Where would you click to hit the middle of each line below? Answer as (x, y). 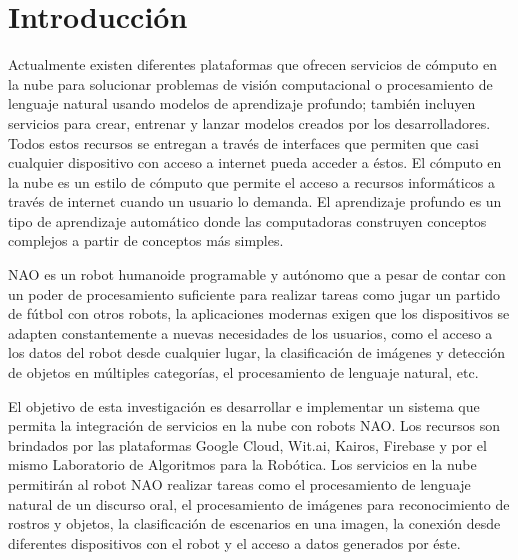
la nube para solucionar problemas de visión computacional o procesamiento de (250, 83)
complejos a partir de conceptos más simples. (146, 240)
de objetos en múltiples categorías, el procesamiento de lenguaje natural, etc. (243, 372)
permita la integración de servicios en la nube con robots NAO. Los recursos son (254, 425)
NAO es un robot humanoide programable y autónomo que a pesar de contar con (257, 274)
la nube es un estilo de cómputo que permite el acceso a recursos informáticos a (252, 181)
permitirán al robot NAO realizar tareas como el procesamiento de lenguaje (239, 484)
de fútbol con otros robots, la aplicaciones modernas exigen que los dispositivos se (259, 313)
